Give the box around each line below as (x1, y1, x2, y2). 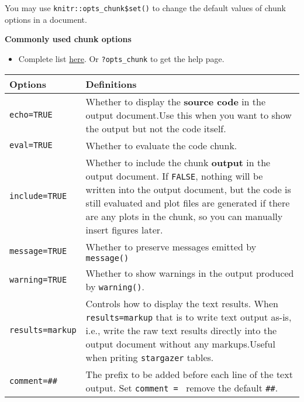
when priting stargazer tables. (85, 350, 214, 364)
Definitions (85, 77, 137, 91)
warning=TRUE (9, 274, 67, 284)
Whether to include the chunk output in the (85, 155, 271, 169)
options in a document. (5, 13, 87, 25)
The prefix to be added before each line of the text (85, 367, 293, 381)
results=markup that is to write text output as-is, (85, 310, 292, 324)
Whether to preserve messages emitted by (85, 239, 257, 253)
